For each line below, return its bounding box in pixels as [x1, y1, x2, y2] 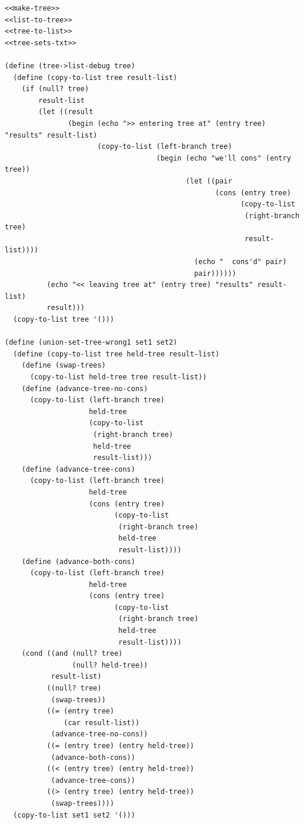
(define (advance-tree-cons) [21, 465, 135, 473]
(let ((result [38, 108, 93, 116]
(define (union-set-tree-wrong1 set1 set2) [5, 338, 178, 347]
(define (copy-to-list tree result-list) [13, 73, 178, 82]
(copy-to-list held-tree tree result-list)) [29, 373, 207, 381]
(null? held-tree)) [72, 660, 148, 669]
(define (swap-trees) [21, 361, 106, 370]
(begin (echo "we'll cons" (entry [156, 154, 291, 162]
